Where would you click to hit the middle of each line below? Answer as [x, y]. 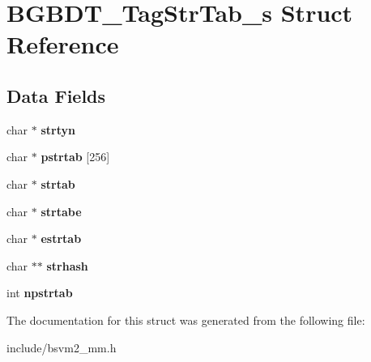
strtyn [58, 129]
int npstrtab [40, 293]
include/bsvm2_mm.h [62, 347]
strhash [67, 265]
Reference [63, 44]
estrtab [61, 238]
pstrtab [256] [75, 157]
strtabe [61, 211]
